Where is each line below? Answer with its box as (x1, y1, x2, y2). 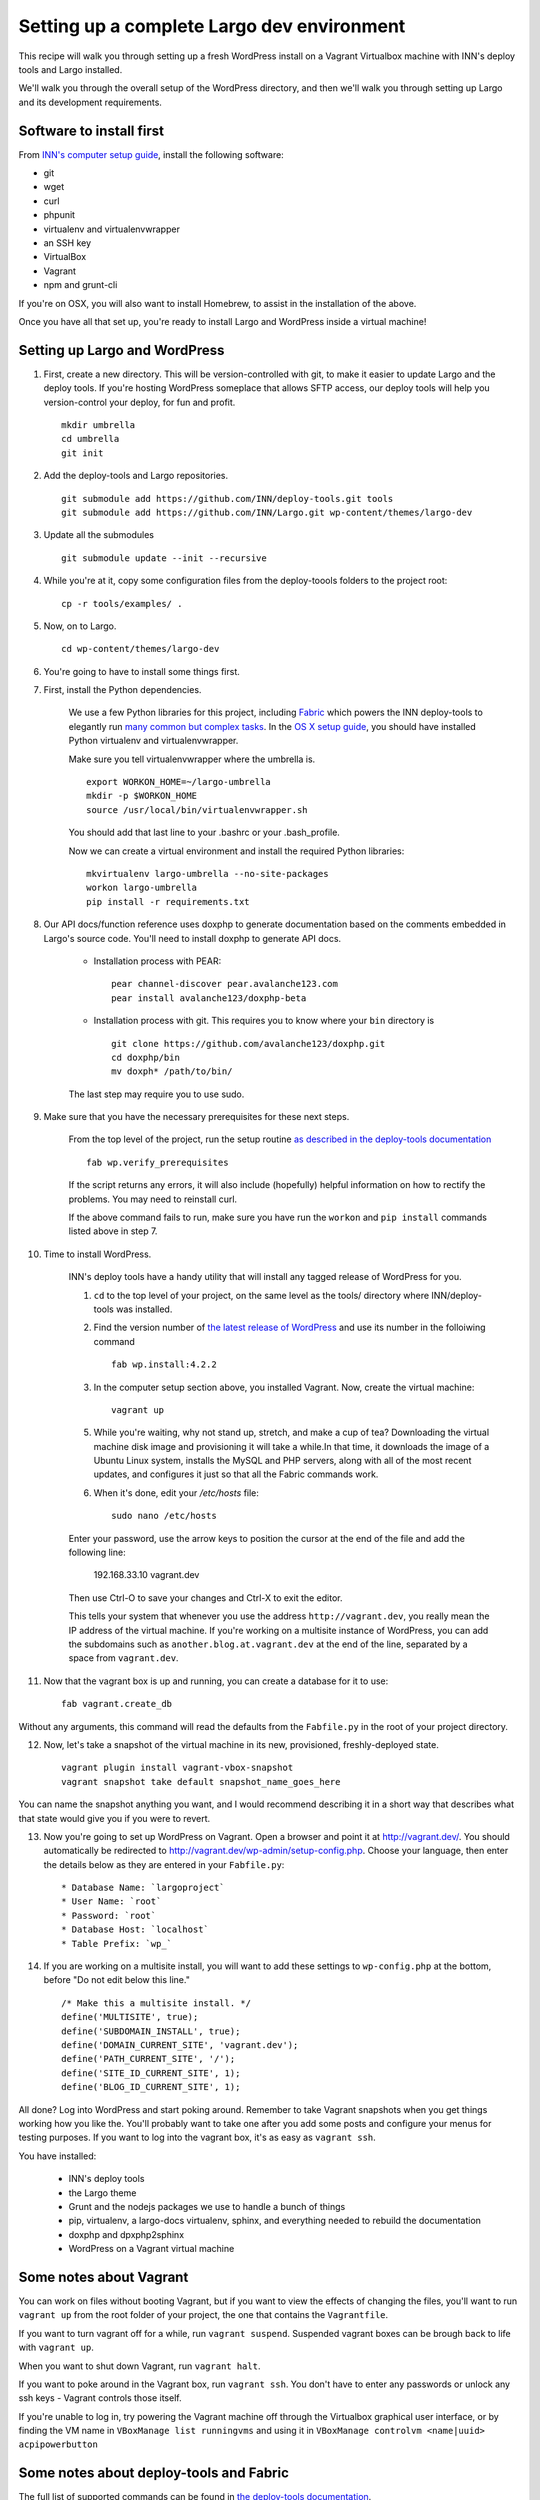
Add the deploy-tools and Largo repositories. (43, 470, 229, 482)
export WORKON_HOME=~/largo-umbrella (86, 776, 272, 788)
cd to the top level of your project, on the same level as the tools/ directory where (93, 1289, 430, 1301)
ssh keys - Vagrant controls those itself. (18, 2392, 182, 2404)
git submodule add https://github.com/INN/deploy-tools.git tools (61, 493, 394, 504)
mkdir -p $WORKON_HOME (86, 790, 198, 802)
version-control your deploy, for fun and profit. (43, 396, 236, 408)
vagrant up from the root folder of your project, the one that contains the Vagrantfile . (18, 2309, 389, 2321)
